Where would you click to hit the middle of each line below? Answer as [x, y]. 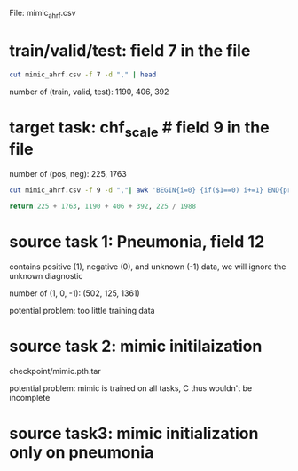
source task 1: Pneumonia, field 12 [137, 242]
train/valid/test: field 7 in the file [130, 50]
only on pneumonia [82, 452]
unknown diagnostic [46, 275]
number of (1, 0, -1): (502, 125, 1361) [74, 293]
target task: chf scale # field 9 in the [139, 129]
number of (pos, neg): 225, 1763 [68, 174]
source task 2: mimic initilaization [136, 347]
